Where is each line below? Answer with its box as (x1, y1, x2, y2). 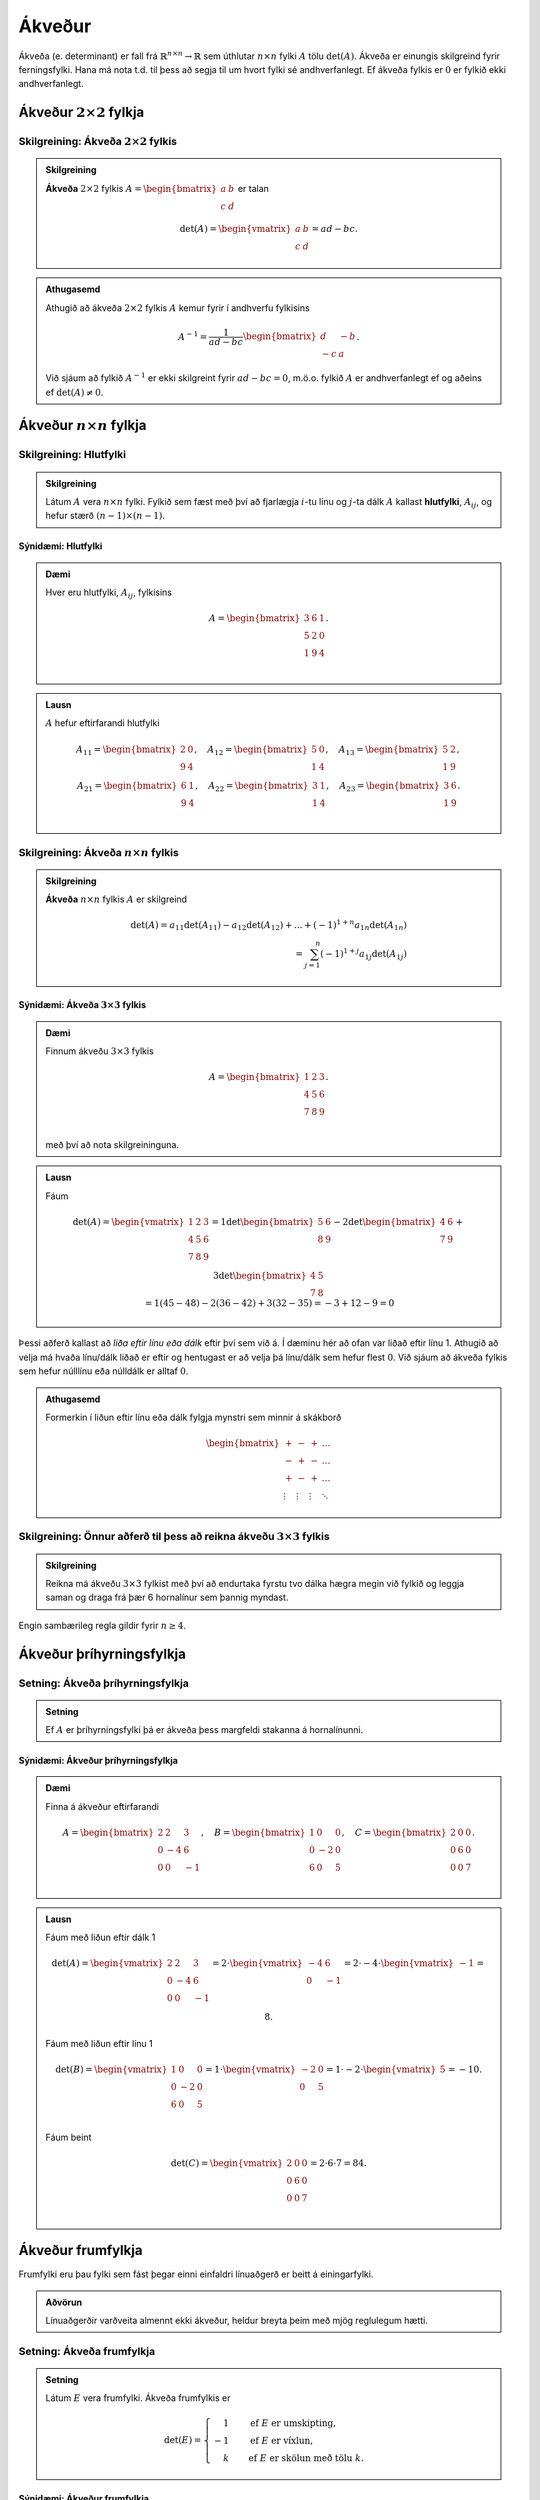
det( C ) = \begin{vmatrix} (170, 2157, 284, 2169)
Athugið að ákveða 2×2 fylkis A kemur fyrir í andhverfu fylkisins (45, 301, 310, 314)
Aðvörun (45, 2296, 83, 2308)
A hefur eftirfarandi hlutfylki (45, 717, 160, 729)
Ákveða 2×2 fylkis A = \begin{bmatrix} (45, 182, 217, 194)
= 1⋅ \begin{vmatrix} (205, 2064, 297, 2075)
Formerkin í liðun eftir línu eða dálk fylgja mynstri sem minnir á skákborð (45, 1411, 342, 1423)
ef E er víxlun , (250, 2435, 314, 2446)
